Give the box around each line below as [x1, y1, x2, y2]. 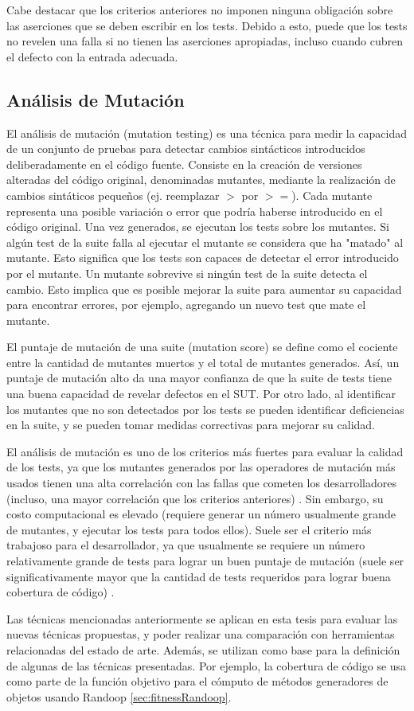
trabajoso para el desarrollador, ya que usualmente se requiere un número [6, 537, 365, 553]
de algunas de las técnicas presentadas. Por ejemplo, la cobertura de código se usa [6, 657, 407, 674]
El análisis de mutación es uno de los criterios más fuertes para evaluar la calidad [6, 443, 404, 459]
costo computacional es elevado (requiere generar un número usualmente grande [6, 506, 396, 522]
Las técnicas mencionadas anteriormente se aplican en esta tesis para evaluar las [6, 610, 398, 627]
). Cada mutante [291, 186, 373, 203]
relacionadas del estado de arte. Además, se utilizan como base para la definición [6, 641, 400, 658]
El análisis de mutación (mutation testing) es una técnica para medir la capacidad [6, 124, 408, 141]
